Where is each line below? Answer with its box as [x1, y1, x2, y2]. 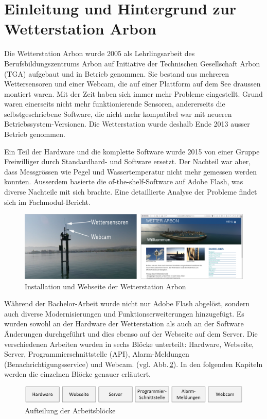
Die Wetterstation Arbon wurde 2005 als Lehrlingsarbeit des [4, 48, 195, 59]
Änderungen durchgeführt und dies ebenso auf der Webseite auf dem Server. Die [4, 328, 258, 339]
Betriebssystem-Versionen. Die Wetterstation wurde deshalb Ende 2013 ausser [4, 118, 250, 129]
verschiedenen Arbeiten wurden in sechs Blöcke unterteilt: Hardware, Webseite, [4, 338, 254, 349]
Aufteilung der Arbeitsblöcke [25, 405, 116, 415]
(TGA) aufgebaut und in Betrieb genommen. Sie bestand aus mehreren [4, 68, 229, 79]
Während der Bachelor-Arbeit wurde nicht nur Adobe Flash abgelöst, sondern [4, 298, 250, 309]
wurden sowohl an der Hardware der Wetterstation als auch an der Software [4, 318, 244, 329]
